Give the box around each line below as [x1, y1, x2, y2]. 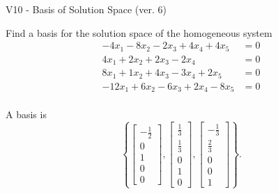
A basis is [6, 107, 47, 122]
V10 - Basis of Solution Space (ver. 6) [6, 2, 167, 16]
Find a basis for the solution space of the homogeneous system [6, 25, 272, 40]
